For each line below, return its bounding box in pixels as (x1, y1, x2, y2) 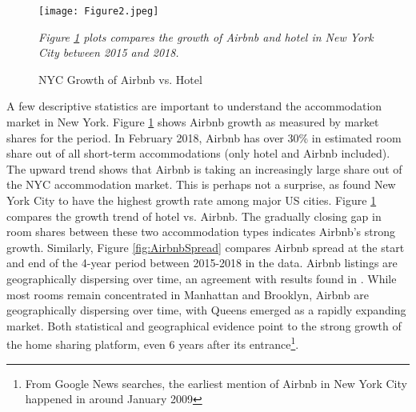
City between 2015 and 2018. (38, 44, 179, 61)
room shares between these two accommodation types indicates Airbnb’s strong (6, 223, 395, 240)
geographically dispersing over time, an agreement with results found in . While (6, 270, 397, 286)
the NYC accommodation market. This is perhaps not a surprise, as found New (6, 176, 396, 193)
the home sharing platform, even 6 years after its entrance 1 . (6, 334, 299, 352)
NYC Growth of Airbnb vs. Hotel (38, 70, 202, 87)
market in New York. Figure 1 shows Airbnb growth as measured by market (6, 114, 379, 130)
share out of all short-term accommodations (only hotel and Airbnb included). (6, 145, 390, 162)
